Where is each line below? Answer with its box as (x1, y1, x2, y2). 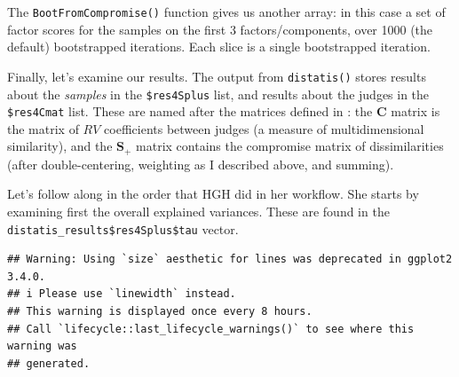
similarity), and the (7, 137, 113, 155)
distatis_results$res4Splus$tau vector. (7, 219, 239, 238)
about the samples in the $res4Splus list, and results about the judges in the (7, 84, 430, 103)
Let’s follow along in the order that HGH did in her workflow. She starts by (7, 185, 419, 203)
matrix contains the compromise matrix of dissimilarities (136, 137, 444, 155)
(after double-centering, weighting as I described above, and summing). (7, 154, 394, 173)
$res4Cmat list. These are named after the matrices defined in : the (7, 102, 373, 121)
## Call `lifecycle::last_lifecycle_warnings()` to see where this (7, 322, 415, 335)
